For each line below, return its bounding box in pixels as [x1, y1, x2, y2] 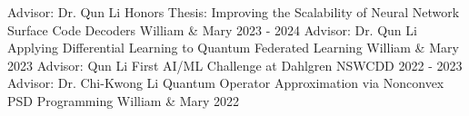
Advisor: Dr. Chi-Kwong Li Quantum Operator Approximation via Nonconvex [7, 73, 444, 92]
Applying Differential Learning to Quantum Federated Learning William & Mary [7, 38, 459, 57]
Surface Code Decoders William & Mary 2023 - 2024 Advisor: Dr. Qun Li [7, 20, 417, 39]
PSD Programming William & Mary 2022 [7, 91, 240, 110]
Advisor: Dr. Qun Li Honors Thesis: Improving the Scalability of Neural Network [7, 3, 460, 21]
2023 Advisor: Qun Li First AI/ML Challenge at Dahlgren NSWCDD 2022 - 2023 [7, 55, 463, 74]
